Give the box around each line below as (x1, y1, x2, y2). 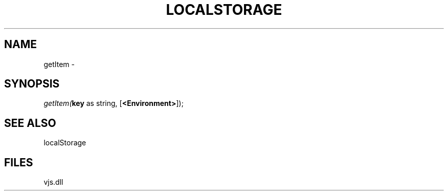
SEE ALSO (4, 116, 56, 129)
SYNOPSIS (4, 77, 60, 91)
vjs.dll (43, 178, 63, 187)
